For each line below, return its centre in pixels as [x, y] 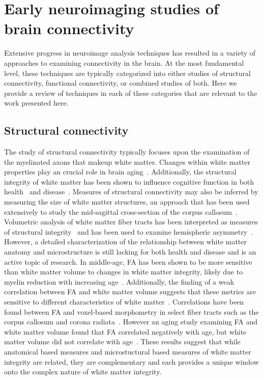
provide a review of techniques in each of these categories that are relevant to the [131, 93]
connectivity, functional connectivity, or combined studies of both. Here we [121, 83]
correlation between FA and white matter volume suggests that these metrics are [130, 292]
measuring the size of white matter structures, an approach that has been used [127, 202]
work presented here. [36, 103]
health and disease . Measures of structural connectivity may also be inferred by [131, 192]
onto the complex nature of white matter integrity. [83, 372]
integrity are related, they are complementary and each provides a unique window [131, 361]
